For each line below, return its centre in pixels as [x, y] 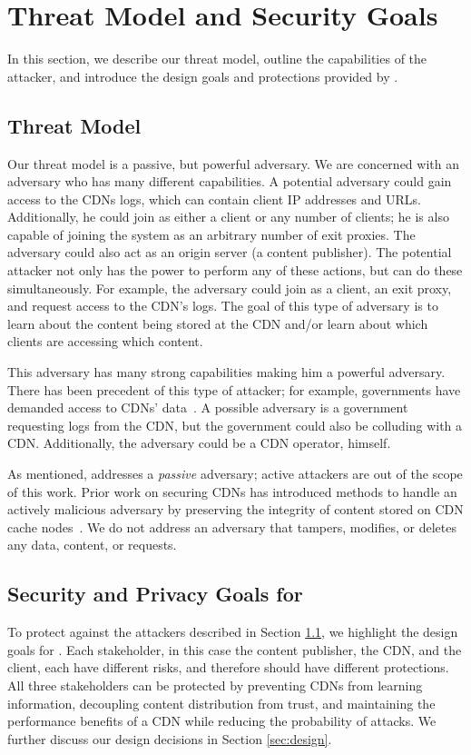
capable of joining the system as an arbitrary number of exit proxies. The [211, 234]
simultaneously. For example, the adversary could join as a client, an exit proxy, [230, 288]
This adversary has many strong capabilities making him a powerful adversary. [226, 372]
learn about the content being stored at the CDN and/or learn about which [218, 323]
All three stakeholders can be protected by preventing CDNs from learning [215, 685]
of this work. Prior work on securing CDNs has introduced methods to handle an [232, 491]
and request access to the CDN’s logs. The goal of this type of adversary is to [223, 306]
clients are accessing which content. [105, 341]
